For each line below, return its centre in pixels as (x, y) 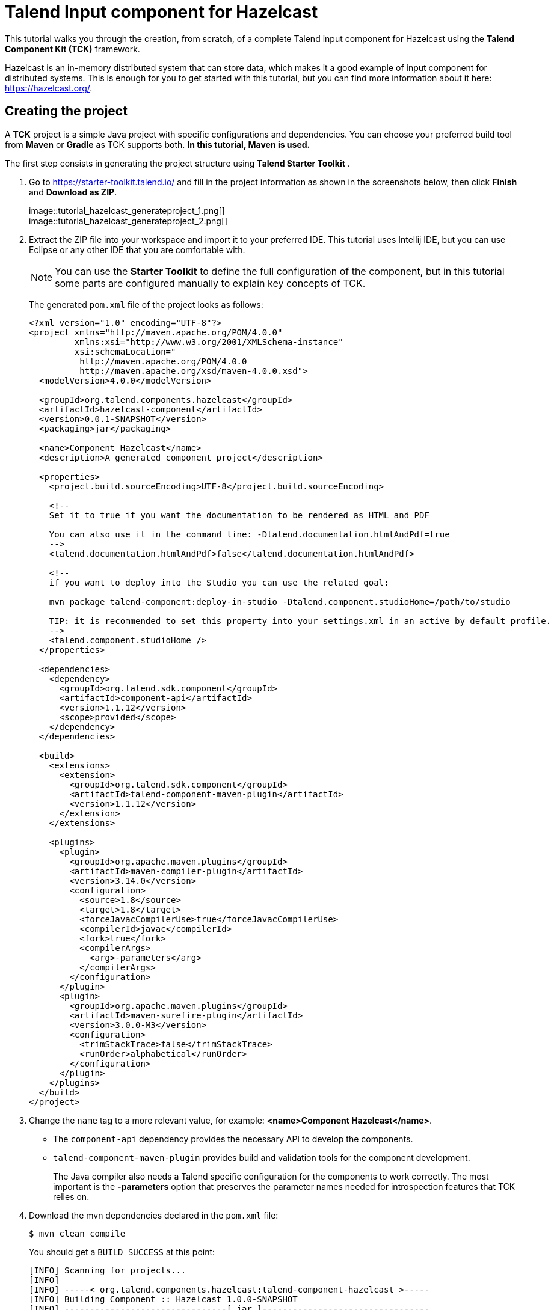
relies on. (71, 1196)
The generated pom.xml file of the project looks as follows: (146, 304)
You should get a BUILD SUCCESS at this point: (122, 1252)
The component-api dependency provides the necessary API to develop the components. (233, 1139)
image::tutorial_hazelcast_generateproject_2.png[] (128, 221)
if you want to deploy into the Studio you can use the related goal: (219, 582)
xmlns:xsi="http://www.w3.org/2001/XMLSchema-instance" (209, 342)
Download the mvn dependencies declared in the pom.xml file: (154, 1215)
